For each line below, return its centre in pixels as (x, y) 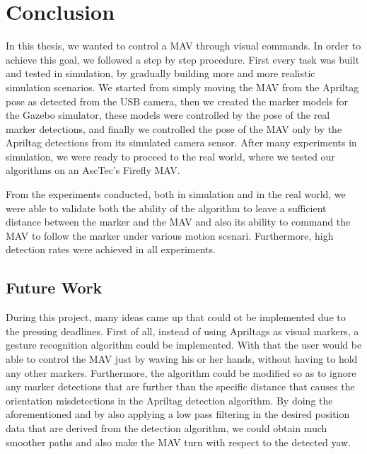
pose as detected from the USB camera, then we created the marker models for (177, 101)
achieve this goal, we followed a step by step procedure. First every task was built (183, 59)
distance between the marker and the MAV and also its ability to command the (178, 222)
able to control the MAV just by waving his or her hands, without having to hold (182, 359)
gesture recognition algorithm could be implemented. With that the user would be (184, 345)
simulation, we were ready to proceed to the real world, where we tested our (170, 156)
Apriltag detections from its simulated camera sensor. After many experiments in (181, 142)
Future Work (54, 287)
